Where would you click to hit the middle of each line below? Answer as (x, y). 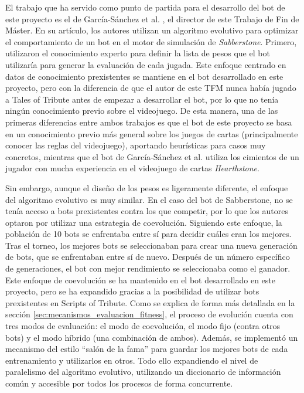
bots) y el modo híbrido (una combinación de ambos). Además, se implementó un (152, 337)
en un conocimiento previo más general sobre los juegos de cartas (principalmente (152, 133)
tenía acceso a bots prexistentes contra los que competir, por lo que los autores (147, 211)
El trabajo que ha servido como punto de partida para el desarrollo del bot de (145, 7)
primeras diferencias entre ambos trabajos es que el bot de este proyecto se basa (149, 122)
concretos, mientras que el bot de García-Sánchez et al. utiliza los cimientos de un (152, 156)
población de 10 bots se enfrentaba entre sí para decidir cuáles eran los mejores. (148, 234)
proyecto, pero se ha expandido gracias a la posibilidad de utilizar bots (132, 291)
